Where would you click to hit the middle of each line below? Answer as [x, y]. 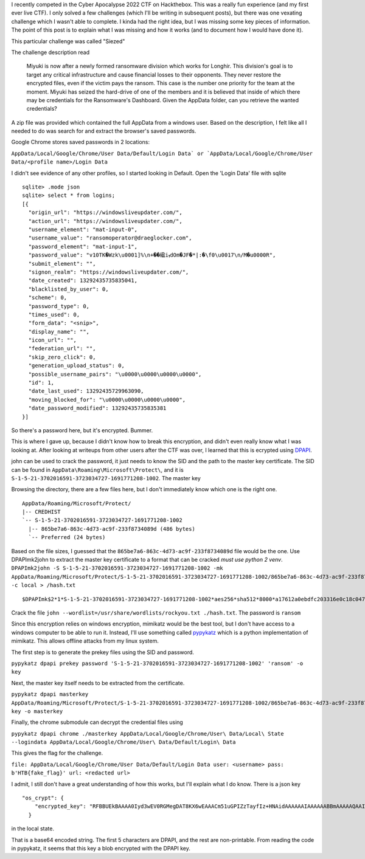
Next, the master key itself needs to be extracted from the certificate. [98, 683]
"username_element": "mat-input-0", [83, 229]
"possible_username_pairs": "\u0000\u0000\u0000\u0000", [115, 374]
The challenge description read [50, 52]
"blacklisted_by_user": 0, [68, 289]
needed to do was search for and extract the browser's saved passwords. [104, 131]
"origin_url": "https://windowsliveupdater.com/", [105, 212]
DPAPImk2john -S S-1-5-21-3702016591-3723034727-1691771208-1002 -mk [117, 568]
